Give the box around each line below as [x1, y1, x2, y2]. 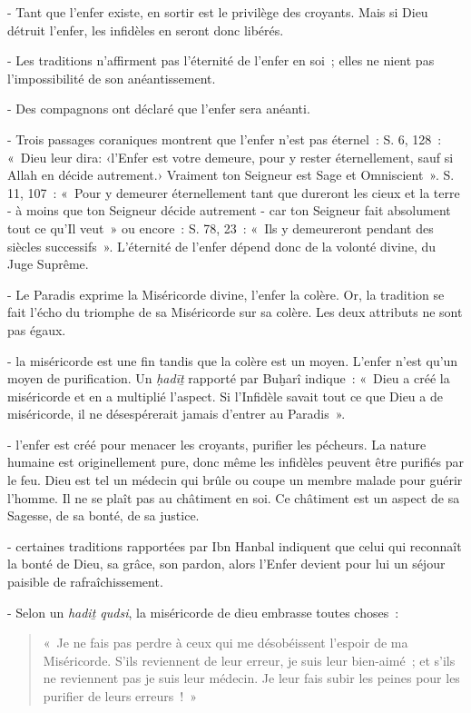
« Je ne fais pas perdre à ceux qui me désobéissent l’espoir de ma [43, 633, 408, 652]
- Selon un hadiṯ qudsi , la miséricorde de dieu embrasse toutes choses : [7, 602, 399, 621]
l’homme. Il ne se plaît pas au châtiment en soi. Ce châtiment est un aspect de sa [7, 488, 460, 507]
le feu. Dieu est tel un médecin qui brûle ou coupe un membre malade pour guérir [7, 470, 463, 490]
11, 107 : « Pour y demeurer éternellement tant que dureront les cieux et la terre [7, 183, 460, 202]
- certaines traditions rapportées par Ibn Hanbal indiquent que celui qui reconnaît [7, 536, 462, 555]
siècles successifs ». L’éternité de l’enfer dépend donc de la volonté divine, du [7, 236, 437, 255]
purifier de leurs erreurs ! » [43, 687, 197, 705]
